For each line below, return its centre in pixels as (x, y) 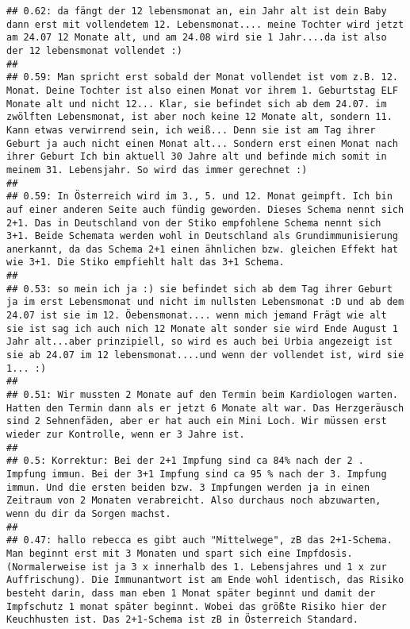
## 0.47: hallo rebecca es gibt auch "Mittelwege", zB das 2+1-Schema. (199, 540)
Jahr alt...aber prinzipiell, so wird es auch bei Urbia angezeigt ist (199, 342)
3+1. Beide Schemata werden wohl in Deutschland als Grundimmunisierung (202, 236)
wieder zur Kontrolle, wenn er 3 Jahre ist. (126, 434)
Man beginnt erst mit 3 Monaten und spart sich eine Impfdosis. (180, 553)
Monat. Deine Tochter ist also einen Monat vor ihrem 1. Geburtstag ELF (202, 90)
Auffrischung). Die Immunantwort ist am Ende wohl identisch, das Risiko (205, 580)
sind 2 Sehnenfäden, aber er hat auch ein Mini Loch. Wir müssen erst (197, 421)
